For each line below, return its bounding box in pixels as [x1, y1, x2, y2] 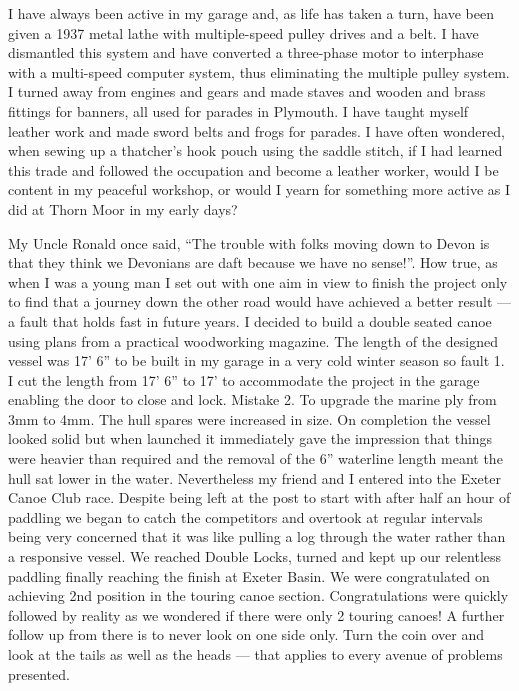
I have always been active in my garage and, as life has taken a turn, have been [8, 3, 494, 23]
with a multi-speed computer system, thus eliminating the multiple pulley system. [8, 61, 510, 82]
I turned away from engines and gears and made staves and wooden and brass [8, 81, 486, 102]
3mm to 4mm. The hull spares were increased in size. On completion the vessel [8, 408, 491, 429]
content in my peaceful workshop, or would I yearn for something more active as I [8, 179, 511, 200]
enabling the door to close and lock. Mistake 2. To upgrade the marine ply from [8, 389, 497, 410]
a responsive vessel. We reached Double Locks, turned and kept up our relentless [8, 546, 502, 567]
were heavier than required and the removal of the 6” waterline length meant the [8, 448, 503, 469]
